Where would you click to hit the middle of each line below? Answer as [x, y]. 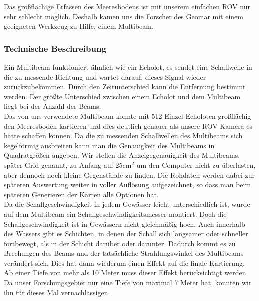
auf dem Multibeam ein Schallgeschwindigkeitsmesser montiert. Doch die [115, 214]
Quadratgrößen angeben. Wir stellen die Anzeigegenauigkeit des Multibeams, [122, 155]
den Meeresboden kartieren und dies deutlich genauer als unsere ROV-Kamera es [128, 126]
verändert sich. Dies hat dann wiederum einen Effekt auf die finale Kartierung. [124, 263]
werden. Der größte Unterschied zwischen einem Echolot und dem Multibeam [122, 96]
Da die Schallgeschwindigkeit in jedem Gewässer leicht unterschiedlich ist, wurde [127, 204]
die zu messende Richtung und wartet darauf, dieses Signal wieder [105, 77]
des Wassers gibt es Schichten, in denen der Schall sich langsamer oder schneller [126, 234]
